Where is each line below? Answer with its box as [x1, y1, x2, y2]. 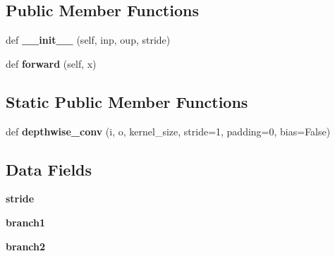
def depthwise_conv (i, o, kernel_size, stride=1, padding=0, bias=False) [6, 123, 331, 138]
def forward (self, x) [6, 56, 97, 71]
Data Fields [6, 158, 92, 180]
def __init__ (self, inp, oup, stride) [6, 32, 171, 47]
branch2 [6, 238, 46, 253]
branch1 [6, 214, 46, 229]
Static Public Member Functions [6, 90, 248, 112]
